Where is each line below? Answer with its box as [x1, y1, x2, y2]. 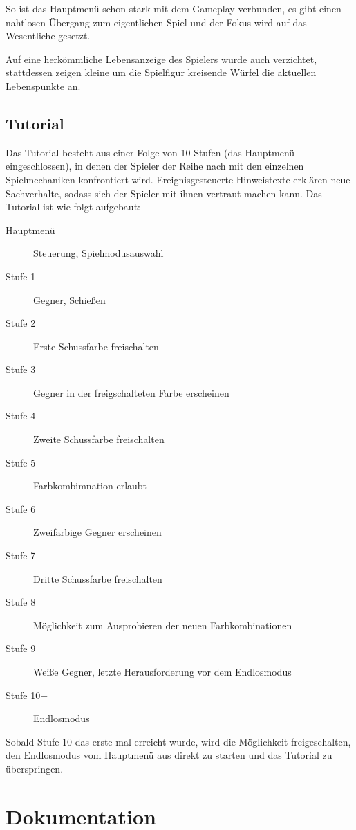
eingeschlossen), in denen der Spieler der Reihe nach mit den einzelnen [6, 159, 304, 173]
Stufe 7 [6, 548, 36, 563]
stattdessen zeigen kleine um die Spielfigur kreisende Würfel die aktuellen [6, 65, 317, 80]
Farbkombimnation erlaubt [33, 478, 147, 493]
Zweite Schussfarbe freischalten [33, 432, 165, 446]
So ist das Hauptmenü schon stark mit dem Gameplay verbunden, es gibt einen [6, 1, 341, 15]
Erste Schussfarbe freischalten [33, 339, 159, 353]
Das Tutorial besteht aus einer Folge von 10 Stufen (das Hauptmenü [6, 145, 295, 159]
